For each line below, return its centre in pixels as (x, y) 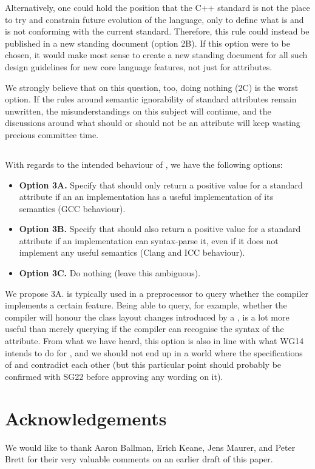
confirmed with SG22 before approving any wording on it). (114, 376)
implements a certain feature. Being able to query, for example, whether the (146, 305)
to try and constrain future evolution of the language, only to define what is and (154, 19)
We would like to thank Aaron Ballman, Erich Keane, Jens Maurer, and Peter (150, 447)
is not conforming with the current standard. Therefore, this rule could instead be (157, 31)
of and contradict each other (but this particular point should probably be (143, 364)
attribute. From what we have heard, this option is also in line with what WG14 (154, 341)
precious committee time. (52, 134)
